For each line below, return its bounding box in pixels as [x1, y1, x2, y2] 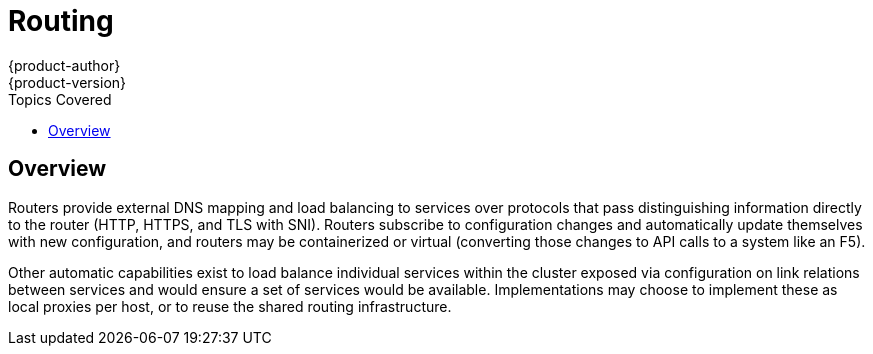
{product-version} [8, 73, 127, 91]
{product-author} [8, 56, 121, 74]
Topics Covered [8, 90, 112, 108]
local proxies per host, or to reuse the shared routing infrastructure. [8, 297, 452, 315]
